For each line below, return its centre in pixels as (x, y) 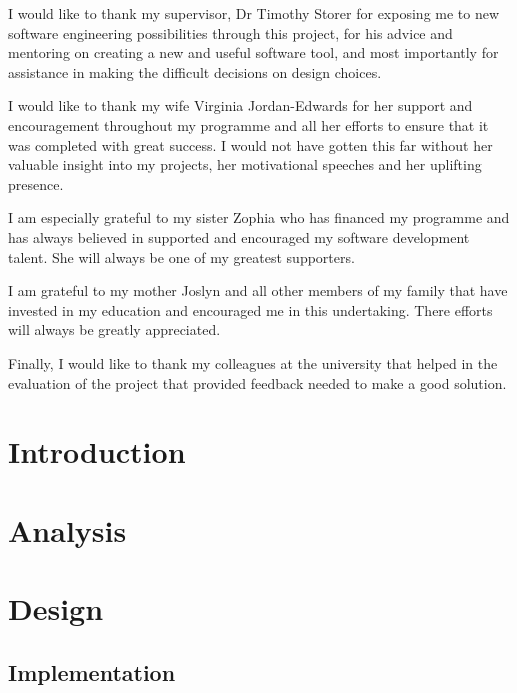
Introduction (97, 451)
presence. (36, 183)
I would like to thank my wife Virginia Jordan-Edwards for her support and (240, 105)
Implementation (92, 671)
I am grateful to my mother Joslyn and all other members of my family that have (258, 290)
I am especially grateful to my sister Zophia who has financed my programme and (259, 217)
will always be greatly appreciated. (114, 329)
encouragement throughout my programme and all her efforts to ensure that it (248, 124)
